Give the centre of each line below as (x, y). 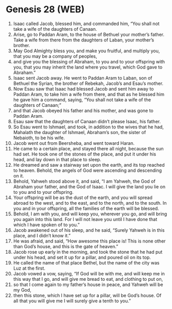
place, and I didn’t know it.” (42, 235)
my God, (22, 290)
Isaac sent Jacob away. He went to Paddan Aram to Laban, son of (83, 78)
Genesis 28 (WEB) (45, 9)
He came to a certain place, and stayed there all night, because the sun (88, 148)
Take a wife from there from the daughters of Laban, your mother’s (83, 40)
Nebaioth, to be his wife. (39, 138)
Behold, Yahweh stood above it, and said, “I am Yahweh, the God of (84, 181)
